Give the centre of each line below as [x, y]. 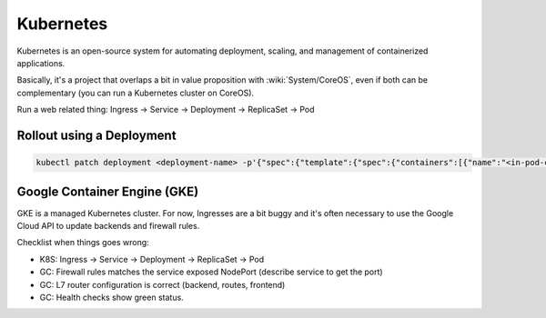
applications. [41, 63]
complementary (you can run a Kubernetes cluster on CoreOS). [136, 93]
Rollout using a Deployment [96, 135]
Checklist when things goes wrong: [83, 243]
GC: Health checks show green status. [111, 297]
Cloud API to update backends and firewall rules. [108, 226]
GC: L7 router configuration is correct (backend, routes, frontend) [162, 284]
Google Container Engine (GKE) [108, 191]
